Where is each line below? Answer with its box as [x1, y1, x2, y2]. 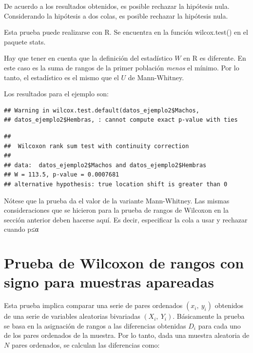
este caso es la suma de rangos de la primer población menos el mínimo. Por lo [4, 62, 239, 72]
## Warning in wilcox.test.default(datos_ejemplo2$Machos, [4, 107, 199, 114]
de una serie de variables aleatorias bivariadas [4, 311, 140, 321]
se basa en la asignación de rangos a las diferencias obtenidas [4, 320, 186, 331]
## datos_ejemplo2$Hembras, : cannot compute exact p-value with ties [4, 116, 238, 124]
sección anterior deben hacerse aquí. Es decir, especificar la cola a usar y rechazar [4, 214, 248, 224]
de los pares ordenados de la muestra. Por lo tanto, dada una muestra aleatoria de [4, 330, 250, 340]
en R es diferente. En [183, 53, 246, 63]
